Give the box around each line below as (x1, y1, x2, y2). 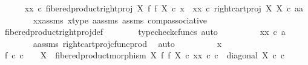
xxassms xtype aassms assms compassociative (33, 13, 208, 26)
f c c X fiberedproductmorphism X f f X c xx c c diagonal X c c (4, 49, 284, 61)
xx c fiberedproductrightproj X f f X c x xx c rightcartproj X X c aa (24, 2, 304, 14)
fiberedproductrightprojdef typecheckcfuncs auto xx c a (4, 25, 286, 38)
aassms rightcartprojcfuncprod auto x (33, 37, 222, 49)
